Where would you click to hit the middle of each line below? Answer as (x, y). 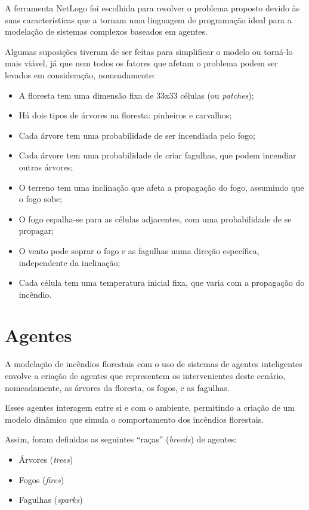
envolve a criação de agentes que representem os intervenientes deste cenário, (145, 375)
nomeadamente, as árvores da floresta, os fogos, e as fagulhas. (117, 387)
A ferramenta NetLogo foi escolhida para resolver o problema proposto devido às (152, 8)
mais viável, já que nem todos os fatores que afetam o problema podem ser (141, 63)
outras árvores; (46, 167)
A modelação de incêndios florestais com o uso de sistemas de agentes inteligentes (154, 364)
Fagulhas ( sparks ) (51, 500)
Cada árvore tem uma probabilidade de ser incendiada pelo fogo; (137, 135)
